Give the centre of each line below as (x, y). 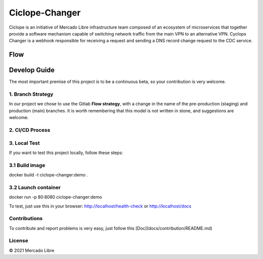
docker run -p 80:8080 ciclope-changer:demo (56, 197)
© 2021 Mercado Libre (32, 250)
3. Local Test (24, 143)
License (19, 241)
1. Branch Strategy (31, 94)
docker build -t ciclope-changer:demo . (48, 175)
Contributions (26, 219)
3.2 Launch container (35, 187)
